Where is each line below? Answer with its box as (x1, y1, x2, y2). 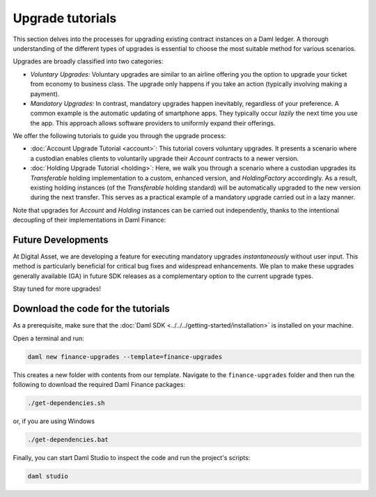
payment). (30, 89, 60, 98)
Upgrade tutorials (13, 10, 117, 26)
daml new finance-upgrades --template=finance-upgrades (27, 353, 223, 360)
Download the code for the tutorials (13, 303, 170, 315)
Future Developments (13, 234, 109, 245)
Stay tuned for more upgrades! (13, 284, 101, 293)
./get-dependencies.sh (27, 399, 105, 407)
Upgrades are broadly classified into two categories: (13, 57, 164, 66)
